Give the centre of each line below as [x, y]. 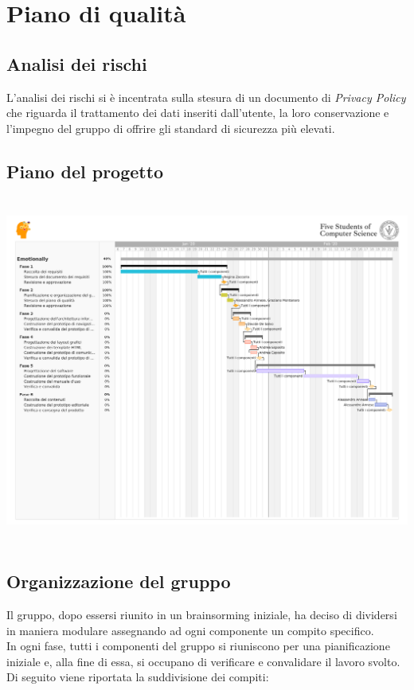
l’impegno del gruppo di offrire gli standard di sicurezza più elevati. [171, 128]
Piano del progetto [85, 171]
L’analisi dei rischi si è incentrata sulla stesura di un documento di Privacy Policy [206, 97]
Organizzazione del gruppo [119, 581]
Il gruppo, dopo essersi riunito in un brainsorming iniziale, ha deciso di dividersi [202, 614]
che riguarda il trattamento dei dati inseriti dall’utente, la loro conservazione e [198, 113]
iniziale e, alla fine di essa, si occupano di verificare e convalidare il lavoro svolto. [203, 661]
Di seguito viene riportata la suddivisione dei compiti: [138, 677]
